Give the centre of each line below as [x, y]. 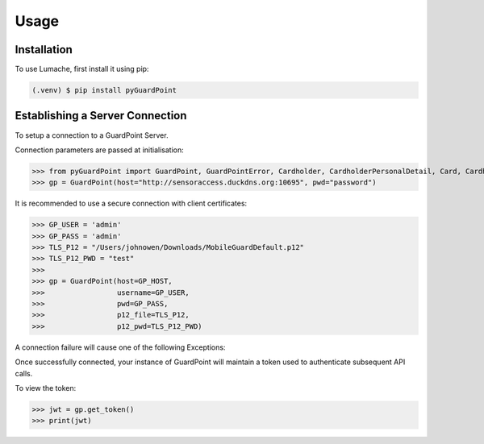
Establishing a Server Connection [101, 116]
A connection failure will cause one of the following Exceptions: [120, 347]
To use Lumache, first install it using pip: [82, 69]
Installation [44, 50]
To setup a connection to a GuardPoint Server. [92, 135]
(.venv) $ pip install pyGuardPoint [104, 90]
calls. [24, 373]
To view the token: [46, 388]
